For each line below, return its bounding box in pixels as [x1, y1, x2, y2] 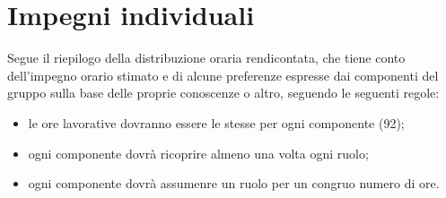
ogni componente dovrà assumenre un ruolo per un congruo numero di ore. [28, 174, 440, 193]
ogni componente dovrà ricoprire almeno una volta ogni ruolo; [28, 143, 369, 162]
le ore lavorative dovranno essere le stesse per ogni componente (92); [28, 113, 405, 132]
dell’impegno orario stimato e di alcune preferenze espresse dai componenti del [7, 65, 439, 84]
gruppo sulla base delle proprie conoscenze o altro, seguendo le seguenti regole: [7, 83, 440, 102]
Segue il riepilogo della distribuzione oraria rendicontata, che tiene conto [7, 48, 406, 67]
